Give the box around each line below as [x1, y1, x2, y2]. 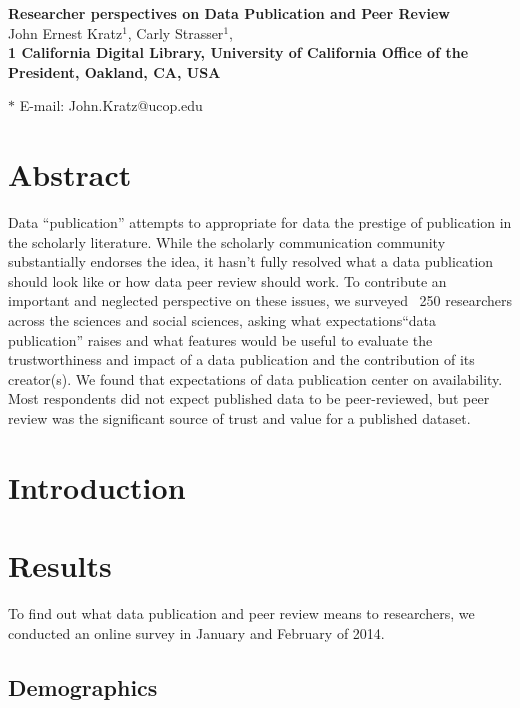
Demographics [8, 671, 158, 702]
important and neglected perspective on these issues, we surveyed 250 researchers [8, 290, 512, 311]
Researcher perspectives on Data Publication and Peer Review [8, 3, 450, 23]
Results [8, 545, 112, 586]
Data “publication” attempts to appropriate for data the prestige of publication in [8, 212, 512, 233]
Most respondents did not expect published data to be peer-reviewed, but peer [8, 388, 490, 409]
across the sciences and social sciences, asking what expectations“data [8, 310, 437, 331]
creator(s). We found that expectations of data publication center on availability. [8, 368, 503, 389]
